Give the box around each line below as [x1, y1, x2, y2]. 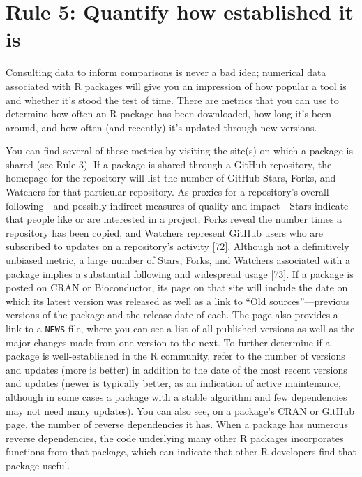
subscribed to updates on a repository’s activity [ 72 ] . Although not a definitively [6, 239, 349, 254]
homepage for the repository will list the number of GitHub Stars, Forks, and [6, 170, 336, 185]
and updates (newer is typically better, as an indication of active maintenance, [6, 376, 341, 390]
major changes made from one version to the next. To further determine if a [6, 335, 331, 349]
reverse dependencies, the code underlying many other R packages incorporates [6, 430, 344, 445]
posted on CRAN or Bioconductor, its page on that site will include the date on [6, 280, 348, 295]
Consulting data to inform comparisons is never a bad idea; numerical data [6, 65, 326, 80]
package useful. [6, 458, 70, 472]
